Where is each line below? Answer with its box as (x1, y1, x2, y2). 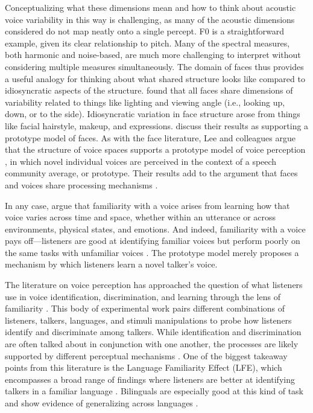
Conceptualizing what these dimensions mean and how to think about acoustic (5, 1, 296, 13)
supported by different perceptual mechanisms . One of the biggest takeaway (5, 349, 288, 362)
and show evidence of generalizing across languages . (5, 397, 198, 409)
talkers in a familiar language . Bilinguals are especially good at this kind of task (5, 385, 304, 397)
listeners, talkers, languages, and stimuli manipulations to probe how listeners (5, 313, 292, 326)
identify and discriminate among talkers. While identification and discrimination (5, 325, 302, 338)
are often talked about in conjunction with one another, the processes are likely (5, 338, 299, 350)
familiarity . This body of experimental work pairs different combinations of (5, 302, 285, 315)
